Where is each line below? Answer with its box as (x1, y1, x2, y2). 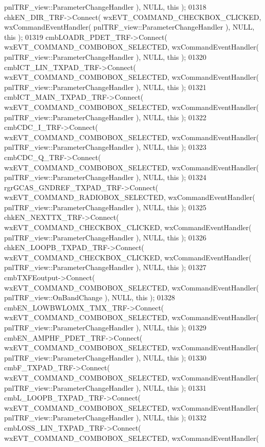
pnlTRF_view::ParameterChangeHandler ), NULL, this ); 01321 (4, 81, 207, 92)
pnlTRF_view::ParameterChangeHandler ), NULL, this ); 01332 (4, 412, 207, 423)
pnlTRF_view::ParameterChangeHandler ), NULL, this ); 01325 (4, 202, 207, 212)
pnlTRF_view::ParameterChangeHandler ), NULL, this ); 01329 (4, 322, 207, 332)
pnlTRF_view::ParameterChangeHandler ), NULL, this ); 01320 (4, 51, 207, 62)
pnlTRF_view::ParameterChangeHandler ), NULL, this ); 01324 (4, 172, 207, 183)
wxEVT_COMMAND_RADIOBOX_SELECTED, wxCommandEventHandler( (4, 192, 255, 203)
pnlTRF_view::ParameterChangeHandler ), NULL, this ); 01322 (4, 111, 207, 122)
